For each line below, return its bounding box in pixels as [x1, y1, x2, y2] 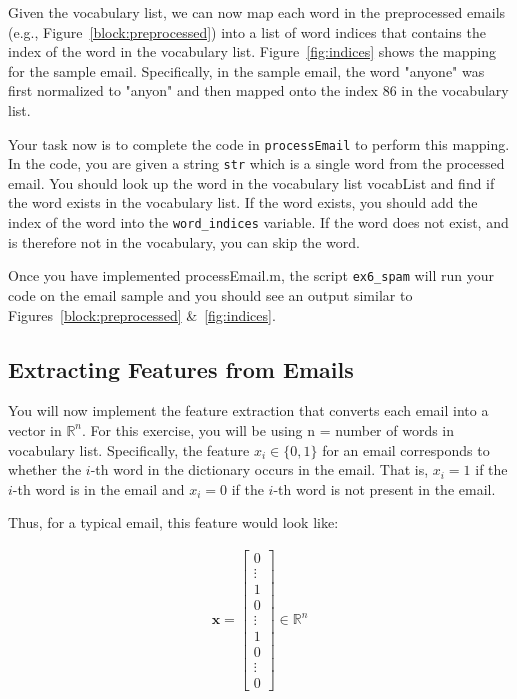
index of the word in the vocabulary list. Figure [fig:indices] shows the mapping [8, 41, 496, 62]
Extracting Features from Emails [8, 353, 354, 384]
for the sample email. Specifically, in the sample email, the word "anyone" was [8, 60, 485, 81]
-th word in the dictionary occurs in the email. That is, [90, 459, 429, 480]
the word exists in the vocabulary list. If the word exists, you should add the [8, 192, 478, 213]
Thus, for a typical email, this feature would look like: [8, 512, 339, 533]
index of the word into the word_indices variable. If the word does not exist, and [8, 212, 509, 233]
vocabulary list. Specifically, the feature [8, 439, 250, 460]
